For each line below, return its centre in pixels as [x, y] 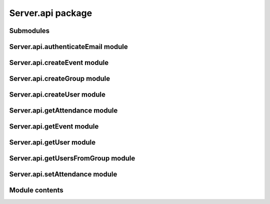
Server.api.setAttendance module [63, 174]
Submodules [29, 31]
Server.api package [51, 13]
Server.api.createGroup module [60, 79]
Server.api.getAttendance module [63, 111]
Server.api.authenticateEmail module [69, 47]
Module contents [36, 190]
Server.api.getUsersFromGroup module [72, 158]
